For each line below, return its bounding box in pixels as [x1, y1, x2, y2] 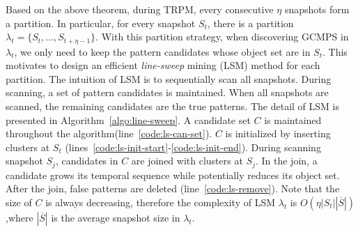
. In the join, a [255, 153, 318, 168]
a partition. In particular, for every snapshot [6, 15, 196, 30]
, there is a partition [207, 15, 294, 30]
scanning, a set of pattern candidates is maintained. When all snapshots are [6, 85, 329, 100]
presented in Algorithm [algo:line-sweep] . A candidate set [6, 112, 251, 127]
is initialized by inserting [225, 126, 331, 141]
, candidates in [55, 153, 118, 168]
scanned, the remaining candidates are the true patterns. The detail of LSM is [6, 99, 339, 114]
